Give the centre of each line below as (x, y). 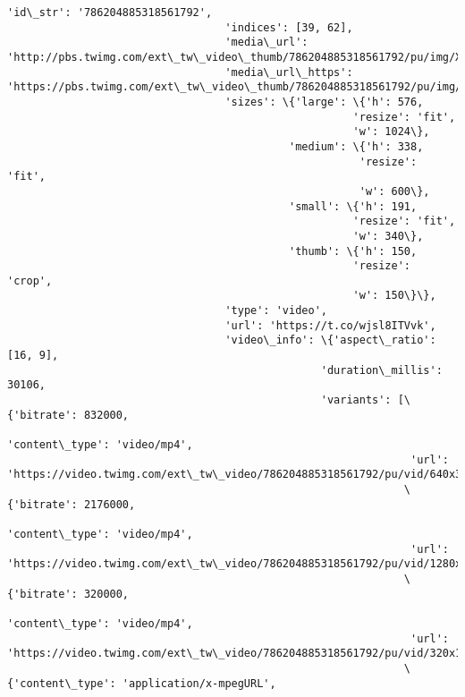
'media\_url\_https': (289, 72)
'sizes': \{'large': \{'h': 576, (324, 102)
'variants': (356, 400)
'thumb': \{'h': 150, (353, 251)
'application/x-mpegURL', (199, 683)
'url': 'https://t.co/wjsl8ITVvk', (330, 325)
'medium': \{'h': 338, (356, 146)
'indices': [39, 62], (289, 27)
